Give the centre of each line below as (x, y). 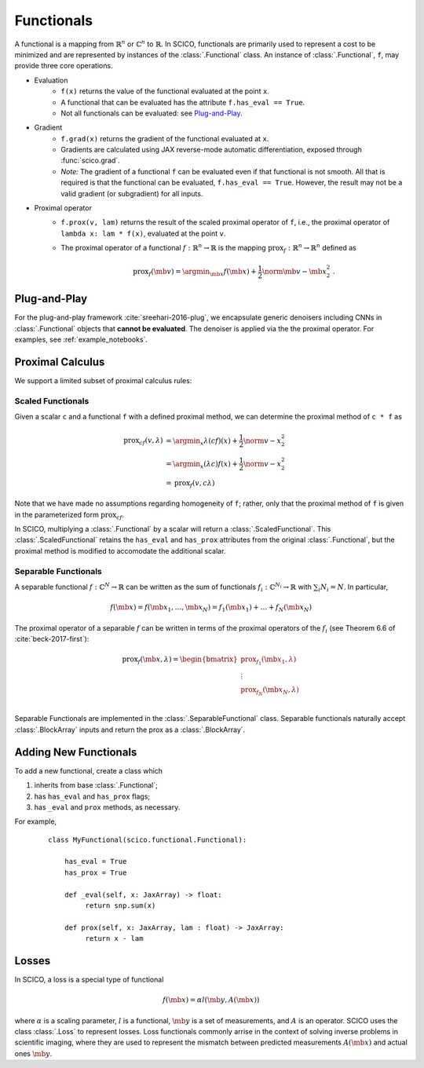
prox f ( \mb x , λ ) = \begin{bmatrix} (180, 660)
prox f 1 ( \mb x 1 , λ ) (269, 661)
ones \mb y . (33, 1053)
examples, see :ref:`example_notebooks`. (81, 340)
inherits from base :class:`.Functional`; (96, 785)
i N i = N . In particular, (353, 587)
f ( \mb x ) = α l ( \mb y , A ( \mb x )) (211, 1000)
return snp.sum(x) (121, 906)
